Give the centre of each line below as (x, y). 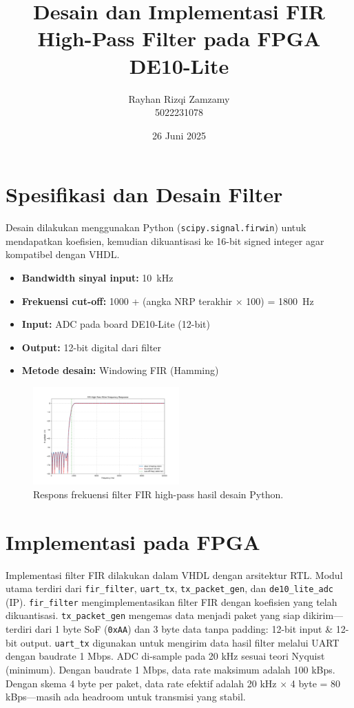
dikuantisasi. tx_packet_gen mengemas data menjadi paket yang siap (153, 615)
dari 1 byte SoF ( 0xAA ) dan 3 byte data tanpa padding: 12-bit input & (184, 629)
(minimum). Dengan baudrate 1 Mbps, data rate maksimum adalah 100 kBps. (170, 669)
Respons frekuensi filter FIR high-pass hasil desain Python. (158, 494)
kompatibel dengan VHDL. (63, 254)
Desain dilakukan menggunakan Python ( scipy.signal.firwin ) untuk (156, 227)
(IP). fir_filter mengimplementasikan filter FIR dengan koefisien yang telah (171, 601)
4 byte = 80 (315, 683)
